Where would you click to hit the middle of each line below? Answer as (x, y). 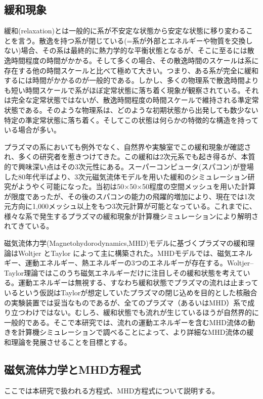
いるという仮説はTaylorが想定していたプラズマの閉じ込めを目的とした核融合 (131, 293)
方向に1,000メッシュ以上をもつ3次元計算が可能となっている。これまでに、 (134, 206)
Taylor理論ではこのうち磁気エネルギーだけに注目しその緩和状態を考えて (124, 272)
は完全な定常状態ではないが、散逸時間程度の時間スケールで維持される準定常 (131, 100)
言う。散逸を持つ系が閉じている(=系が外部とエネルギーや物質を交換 (132, 40)
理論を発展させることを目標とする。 (71, 342)
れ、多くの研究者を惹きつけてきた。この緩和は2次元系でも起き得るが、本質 (130, 157)
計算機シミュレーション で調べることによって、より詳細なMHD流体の (132, 332)
